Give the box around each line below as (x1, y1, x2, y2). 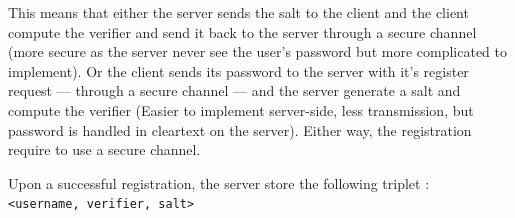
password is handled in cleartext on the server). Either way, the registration (8, 119, 472, 140)
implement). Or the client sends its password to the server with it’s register (8, 60, 469, 81)
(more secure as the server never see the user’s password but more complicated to (8, 41, 507, 62)
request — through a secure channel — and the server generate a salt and (8, 80, 461, 101)
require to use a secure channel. (8, 139, 201, 160)
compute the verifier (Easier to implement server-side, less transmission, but (8, 99, 474, 120)
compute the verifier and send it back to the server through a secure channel (8, 21, 477, 42)
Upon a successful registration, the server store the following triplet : (8, 172, 430, 193)
